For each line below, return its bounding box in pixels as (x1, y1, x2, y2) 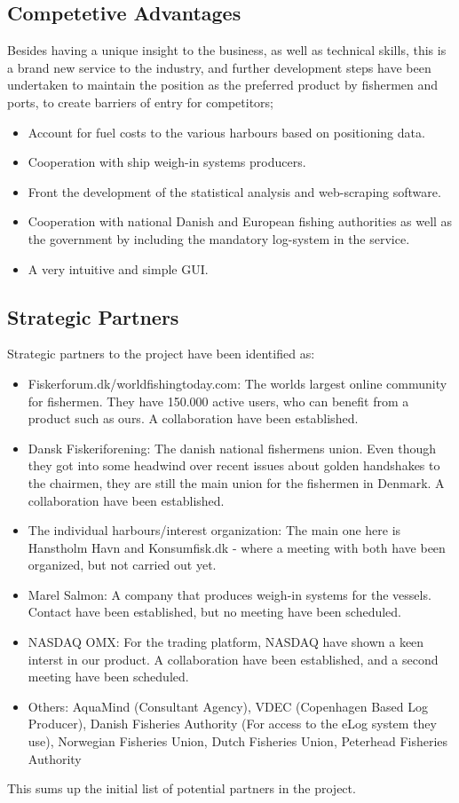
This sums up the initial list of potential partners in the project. (7, 779, 356, 798)
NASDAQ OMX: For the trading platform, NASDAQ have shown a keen (28, 633, 424, 651)
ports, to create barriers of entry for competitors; (7, 92, 273, 111)
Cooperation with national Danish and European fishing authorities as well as (28, 212, 453, 231)
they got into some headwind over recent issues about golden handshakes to (28, 456, 440, 475)
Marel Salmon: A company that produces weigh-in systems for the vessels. (28, 585, 431, 603)
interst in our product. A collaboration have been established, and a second (28, 649, 439, 668)
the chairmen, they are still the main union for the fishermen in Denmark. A (28, 473, 445, 492)
